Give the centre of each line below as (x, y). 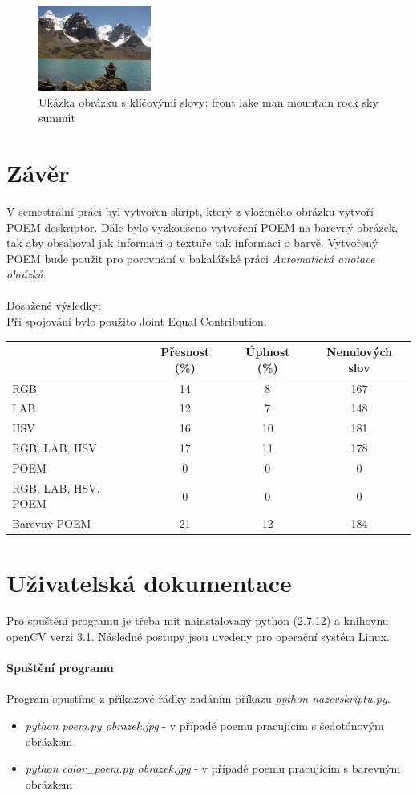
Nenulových (359, 352)
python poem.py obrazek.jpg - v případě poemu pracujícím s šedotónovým (204, 726)
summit (57, 118)
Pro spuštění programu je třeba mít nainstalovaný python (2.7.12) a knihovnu (198, 621)
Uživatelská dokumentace (149, 582)
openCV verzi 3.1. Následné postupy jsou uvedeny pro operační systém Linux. (198, 637)
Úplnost (268, 352)
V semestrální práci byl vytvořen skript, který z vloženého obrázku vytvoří (190, 211)
